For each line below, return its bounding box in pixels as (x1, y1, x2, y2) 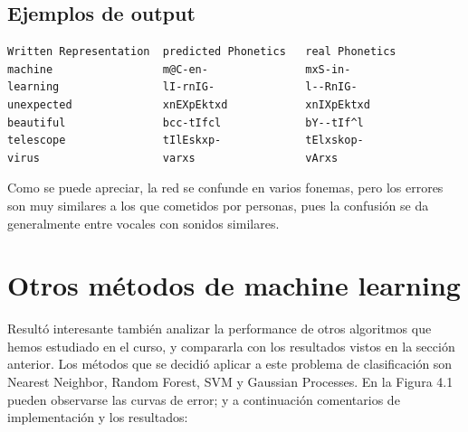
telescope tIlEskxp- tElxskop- (7, 134, 364, 147)
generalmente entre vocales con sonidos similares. (7, 213, 280, 232)
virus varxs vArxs (7, 151, 339, 164)
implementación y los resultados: (7, 408, 188, 427)
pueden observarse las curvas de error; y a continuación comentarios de (7, 390, 400, 409)
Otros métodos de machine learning (7, 267, 461, 304)
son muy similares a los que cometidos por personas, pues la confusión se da (7, 195, 429, 214)
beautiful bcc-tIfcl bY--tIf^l (7, 116, 364, 129)
